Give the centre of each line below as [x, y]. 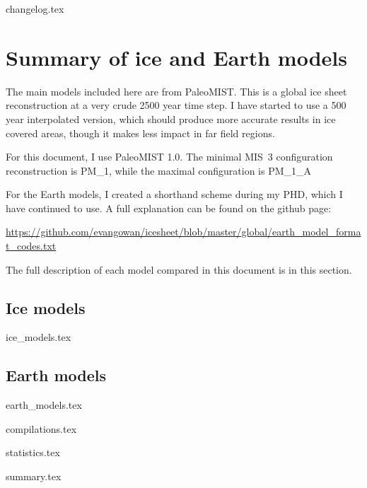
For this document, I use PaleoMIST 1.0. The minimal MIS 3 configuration [169, 157]
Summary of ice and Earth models [176, 57]
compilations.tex [41, 428]
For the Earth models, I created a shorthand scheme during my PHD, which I [174, 194]
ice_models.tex [39, 337]
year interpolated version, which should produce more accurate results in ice [171, 118]
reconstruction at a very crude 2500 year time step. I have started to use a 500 [176, 105]
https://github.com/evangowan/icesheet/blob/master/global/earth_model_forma [183, 232]
